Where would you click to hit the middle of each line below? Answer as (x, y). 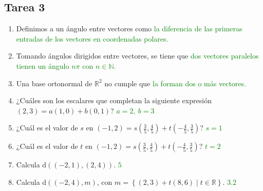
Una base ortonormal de (54, 83)
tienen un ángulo (43, 65)
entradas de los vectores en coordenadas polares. (92, 38)
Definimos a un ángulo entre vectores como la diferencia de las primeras (129, 28)
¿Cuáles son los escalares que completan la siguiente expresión (114, 100)
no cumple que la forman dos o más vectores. (175, 83)
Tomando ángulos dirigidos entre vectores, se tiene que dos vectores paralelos (137, 56)
